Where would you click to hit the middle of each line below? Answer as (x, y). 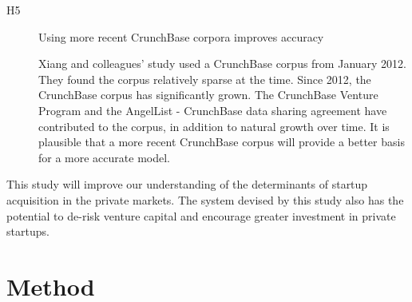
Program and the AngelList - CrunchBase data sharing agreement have (213, 110)
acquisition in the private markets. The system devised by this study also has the (205, 199)
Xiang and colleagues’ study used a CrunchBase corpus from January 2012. (222, 64)
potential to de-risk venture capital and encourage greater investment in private (201, 215)
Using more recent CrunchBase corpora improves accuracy (181, 36)
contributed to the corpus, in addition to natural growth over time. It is (214, 126)
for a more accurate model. (104, 157)
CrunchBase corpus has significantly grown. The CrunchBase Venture (208, 95)
